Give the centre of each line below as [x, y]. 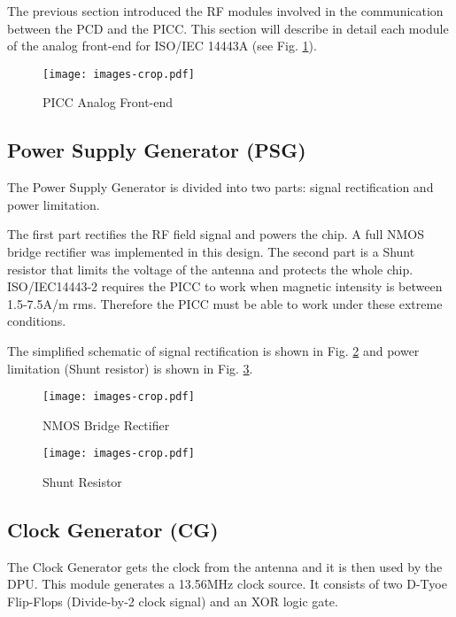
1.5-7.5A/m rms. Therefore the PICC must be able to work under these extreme [225, 303]
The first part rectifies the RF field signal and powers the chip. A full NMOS [216, 234]
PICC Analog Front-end [108, 102]
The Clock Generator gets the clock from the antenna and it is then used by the [225, 566]
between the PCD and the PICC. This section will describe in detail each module [228, 28]
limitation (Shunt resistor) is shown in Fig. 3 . [130, 368]
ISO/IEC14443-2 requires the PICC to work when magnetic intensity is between [225, 286]
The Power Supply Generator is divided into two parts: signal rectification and [220, 187]
